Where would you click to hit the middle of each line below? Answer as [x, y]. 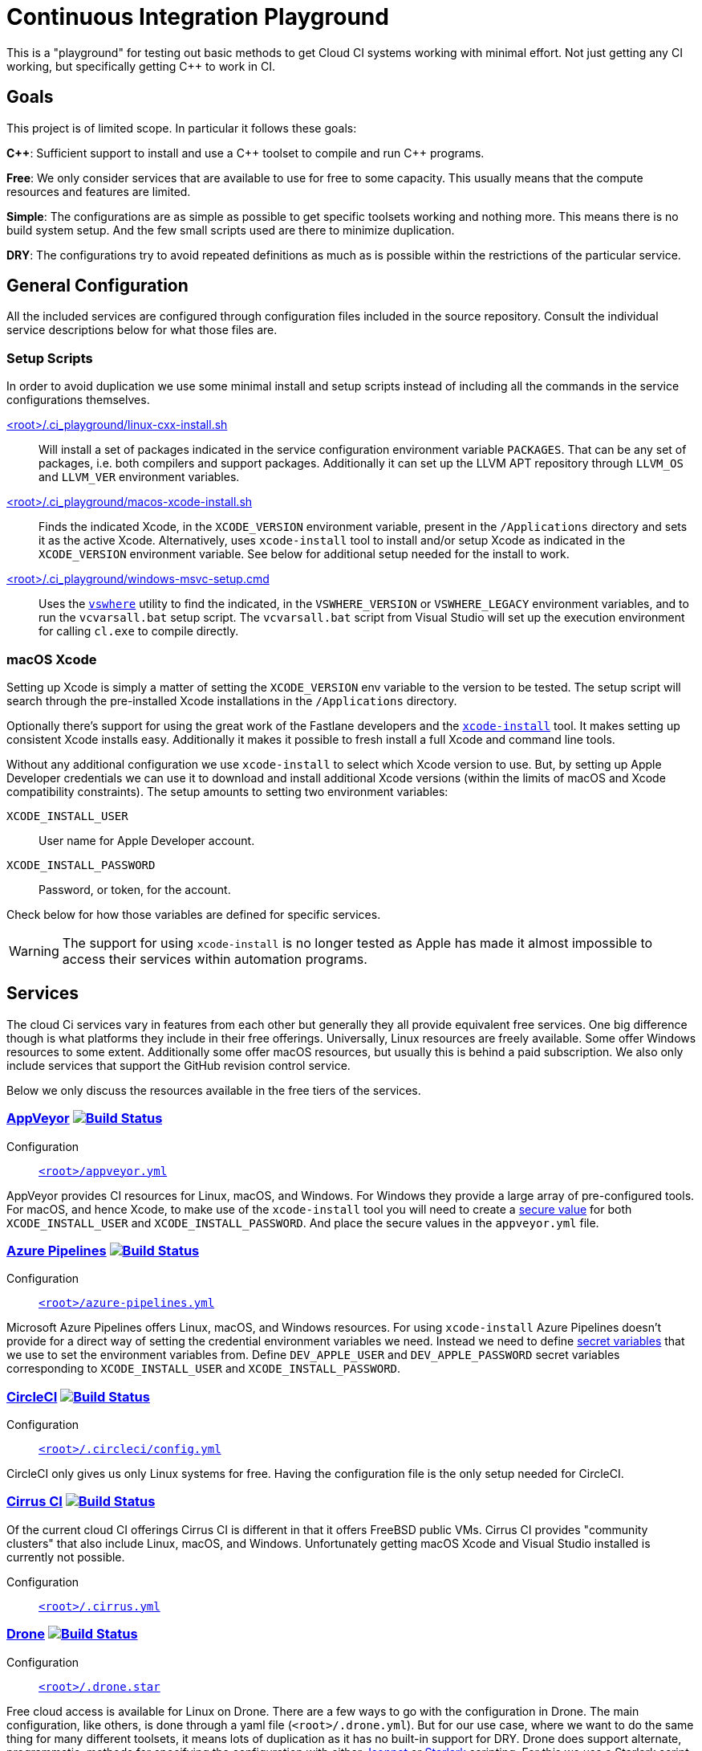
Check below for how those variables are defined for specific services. [194, 914]
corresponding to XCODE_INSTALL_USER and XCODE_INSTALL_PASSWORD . [204, 1369]
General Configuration [97, 286]
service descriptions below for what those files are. [142, 330]
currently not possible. [66, 1557]
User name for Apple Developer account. [147, 840]
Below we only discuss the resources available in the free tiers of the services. [214, 1090]
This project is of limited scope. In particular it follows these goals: [182, 128]
